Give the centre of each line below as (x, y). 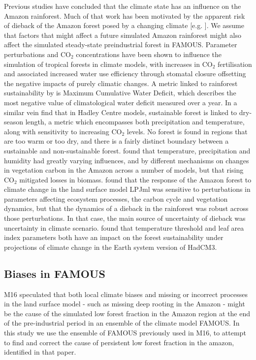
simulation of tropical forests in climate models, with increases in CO (108, 64)
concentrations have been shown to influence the (149, 54)
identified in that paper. (40, 352)
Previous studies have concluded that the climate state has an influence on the (123, 6)
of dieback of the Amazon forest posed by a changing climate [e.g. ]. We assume (124, 25)
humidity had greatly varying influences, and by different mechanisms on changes (127, 160)
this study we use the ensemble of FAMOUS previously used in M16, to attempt (125, 333)
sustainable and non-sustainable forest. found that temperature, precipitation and (127, 150)
